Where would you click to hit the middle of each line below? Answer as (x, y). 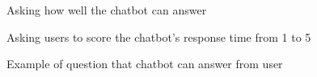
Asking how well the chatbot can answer (107, 10)
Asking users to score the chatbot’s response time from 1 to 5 (159, 36)
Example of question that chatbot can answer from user (145, 64)
